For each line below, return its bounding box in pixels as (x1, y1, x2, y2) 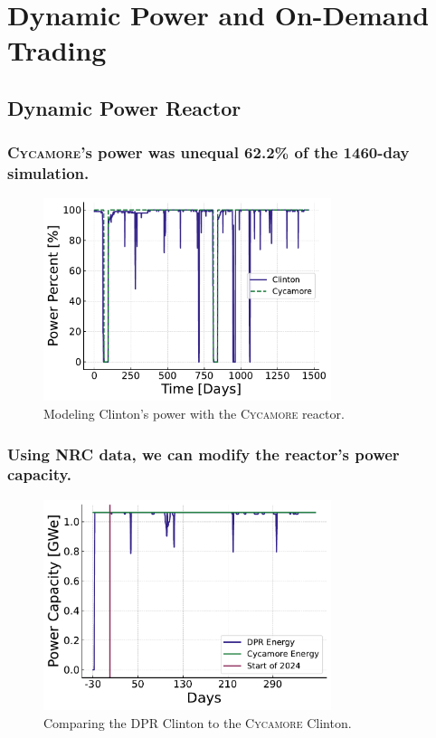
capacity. (7, 463, 72, 486)
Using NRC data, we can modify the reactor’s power (7, 442, 400, 465)
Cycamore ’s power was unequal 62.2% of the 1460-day (7, 141, 410, 164)
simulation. (7, 162, 90, 184)
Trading (7, 32, 107, 69)
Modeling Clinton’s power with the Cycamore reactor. (43, 404, 345, 423)
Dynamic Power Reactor (7, 93, 242, 121)
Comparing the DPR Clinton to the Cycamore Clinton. (43, 713, 352, 732)
